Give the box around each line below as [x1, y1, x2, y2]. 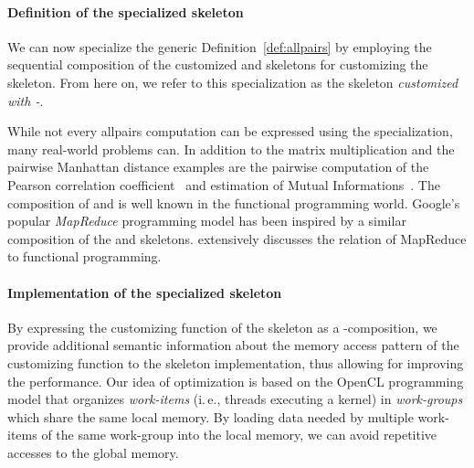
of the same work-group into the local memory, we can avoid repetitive [41, 425, 437, 444]
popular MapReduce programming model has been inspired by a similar [7, 211, 406, 230]
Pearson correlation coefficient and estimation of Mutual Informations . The [7, 175, 440, 194]
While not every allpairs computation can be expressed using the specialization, [7, 122, 453, 141]
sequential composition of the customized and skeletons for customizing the [7, 55, 428, 74]
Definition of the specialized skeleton [7, 2, 244, 21]
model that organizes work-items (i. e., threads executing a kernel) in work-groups [7, 389, 463, 409]
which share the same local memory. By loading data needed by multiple [7, 407, 414, 426]
